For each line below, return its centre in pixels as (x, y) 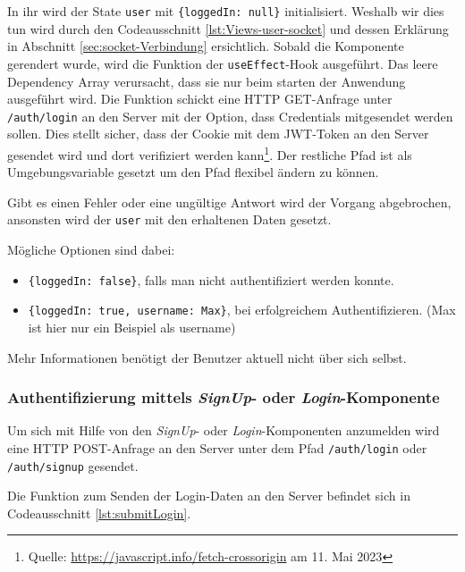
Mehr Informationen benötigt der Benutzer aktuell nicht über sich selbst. (207, 357)
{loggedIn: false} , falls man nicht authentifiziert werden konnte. (211, 279)
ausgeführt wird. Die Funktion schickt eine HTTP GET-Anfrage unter (200, 99)
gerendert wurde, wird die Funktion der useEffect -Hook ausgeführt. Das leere (223, 63)
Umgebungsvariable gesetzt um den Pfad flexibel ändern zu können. (193, 172)
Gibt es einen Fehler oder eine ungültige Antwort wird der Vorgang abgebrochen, (229, 202)
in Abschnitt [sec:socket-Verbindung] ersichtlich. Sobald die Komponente (206, 46)
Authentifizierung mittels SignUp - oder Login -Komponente (224, 397)
